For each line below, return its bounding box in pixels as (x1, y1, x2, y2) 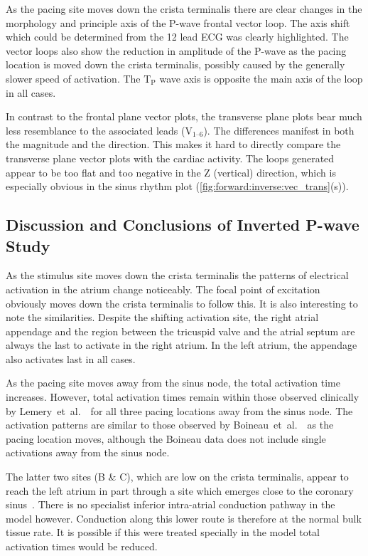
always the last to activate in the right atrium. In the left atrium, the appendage (6, 337, 357, 352)
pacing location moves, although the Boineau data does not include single (6, 431, 326, 446)
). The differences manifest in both (203, 122, 355, 137)
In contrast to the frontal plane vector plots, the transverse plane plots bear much (6, 109, 362, 124)
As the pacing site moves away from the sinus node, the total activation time (6, 375, 340, 390)
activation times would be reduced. (6, 539, 158, 553)
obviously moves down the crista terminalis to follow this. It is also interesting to (6, 295, 358, 310)
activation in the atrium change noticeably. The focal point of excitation (6, 281, 320, 296)
